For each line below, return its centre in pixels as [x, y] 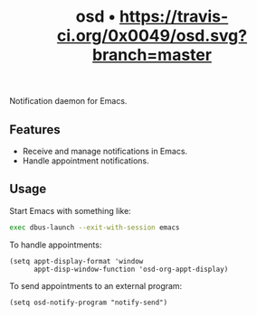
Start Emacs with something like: [70, 210]
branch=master [152, 55]
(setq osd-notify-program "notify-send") [89, 302]
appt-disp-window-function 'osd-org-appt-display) [131, 269]
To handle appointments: [56, 245]
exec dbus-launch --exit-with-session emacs [95, 228]
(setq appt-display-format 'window [76, 261]
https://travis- [174, 17]
